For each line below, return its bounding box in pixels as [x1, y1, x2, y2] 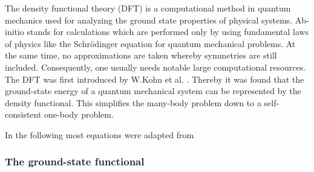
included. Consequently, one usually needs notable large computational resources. [5, 60, 306, 73]
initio [5, 25, 24, 38]
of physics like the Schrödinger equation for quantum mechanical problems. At [5, 37, 296, 49]
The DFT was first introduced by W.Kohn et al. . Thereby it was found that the [5, 72, 304, 85]
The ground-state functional [5, 154, 145, 169]
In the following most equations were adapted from [5, 128, 194, 141]
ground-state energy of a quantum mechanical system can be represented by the [5, 84, 301, 97]
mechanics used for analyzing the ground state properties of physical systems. [5, 13, 293, 26]
